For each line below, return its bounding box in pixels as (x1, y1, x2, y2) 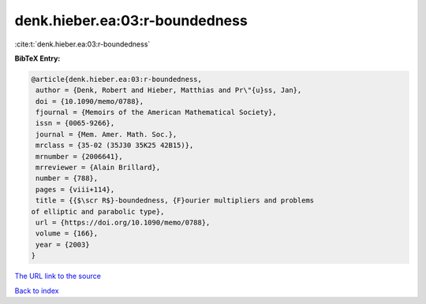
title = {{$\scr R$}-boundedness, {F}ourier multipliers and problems (35, 196, 315, 205)
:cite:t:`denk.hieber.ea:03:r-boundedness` (14, 39, 151, 49)
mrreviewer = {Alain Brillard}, (35, 163, 161, 172)
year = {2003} (35, 240, 90, 249)
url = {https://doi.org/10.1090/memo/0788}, (35, 218, 211, 227)
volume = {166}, (35, 229, 99, 238)
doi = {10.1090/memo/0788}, (35, 97, 144, 106)
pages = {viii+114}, (35, 185, 115, 194)
